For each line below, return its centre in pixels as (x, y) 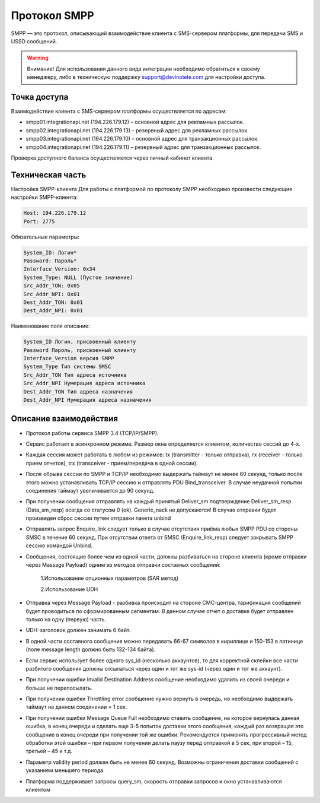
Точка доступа (40, 97)
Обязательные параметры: (45, 237)
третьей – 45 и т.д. (49, 751)
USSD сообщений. (34, 41)
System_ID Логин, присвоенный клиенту (80, 342)
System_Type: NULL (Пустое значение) (78, 277)
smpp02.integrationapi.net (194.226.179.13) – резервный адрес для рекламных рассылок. (137, 130)
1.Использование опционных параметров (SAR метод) (110, 578)
